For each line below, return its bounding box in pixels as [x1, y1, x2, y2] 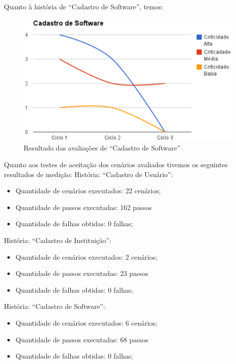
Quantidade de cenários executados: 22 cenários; [15, 185, 161, 196]
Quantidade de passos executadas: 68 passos [15, 334, 148, 344]
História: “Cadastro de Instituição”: [4, 235, 112, 245]
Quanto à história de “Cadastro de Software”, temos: [4, 1, 163, 11]
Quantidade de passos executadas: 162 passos [15, 202, 152, 212]
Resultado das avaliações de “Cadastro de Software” [24, 143, 180, 153]
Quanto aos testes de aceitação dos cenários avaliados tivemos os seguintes [4, 159, 228, 170]
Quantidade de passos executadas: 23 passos [15, 268, 148, 278]
